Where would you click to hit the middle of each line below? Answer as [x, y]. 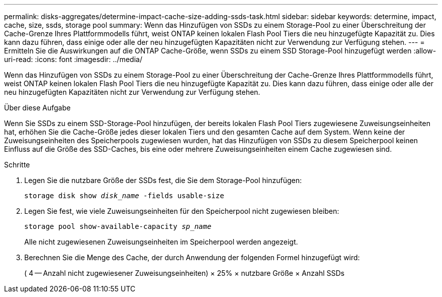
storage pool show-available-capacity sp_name [118, 226]
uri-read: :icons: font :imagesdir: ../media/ [73, 59]
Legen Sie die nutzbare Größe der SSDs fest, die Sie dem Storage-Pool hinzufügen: [163, 180]
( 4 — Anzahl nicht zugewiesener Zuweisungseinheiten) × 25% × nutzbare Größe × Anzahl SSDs [184, 273]
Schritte [17, 165]
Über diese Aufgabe [37, 108]
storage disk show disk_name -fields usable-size [124, 196]
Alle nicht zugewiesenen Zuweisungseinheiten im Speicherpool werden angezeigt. [161, 242]
